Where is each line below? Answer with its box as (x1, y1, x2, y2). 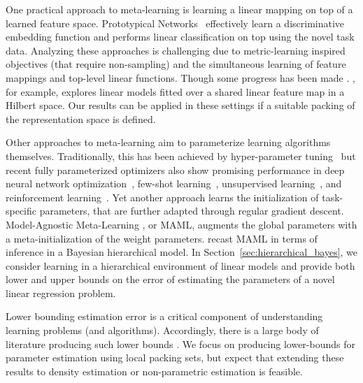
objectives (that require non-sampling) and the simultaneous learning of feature (6, 57, 346, 71)
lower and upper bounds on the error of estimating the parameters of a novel (6, 272, 335, 287)
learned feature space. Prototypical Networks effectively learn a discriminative (6, 15, 345, 30)
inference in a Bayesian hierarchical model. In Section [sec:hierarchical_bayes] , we (6, 245, 358, 259)
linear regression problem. (6, 285, 116, 300)
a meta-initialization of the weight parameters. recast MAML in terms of (6, 231, 318, 245)
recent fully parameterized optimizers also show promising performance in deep (6, 162, 345, 177)
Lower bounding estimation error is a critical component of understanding (6, 309, 323, 324)
